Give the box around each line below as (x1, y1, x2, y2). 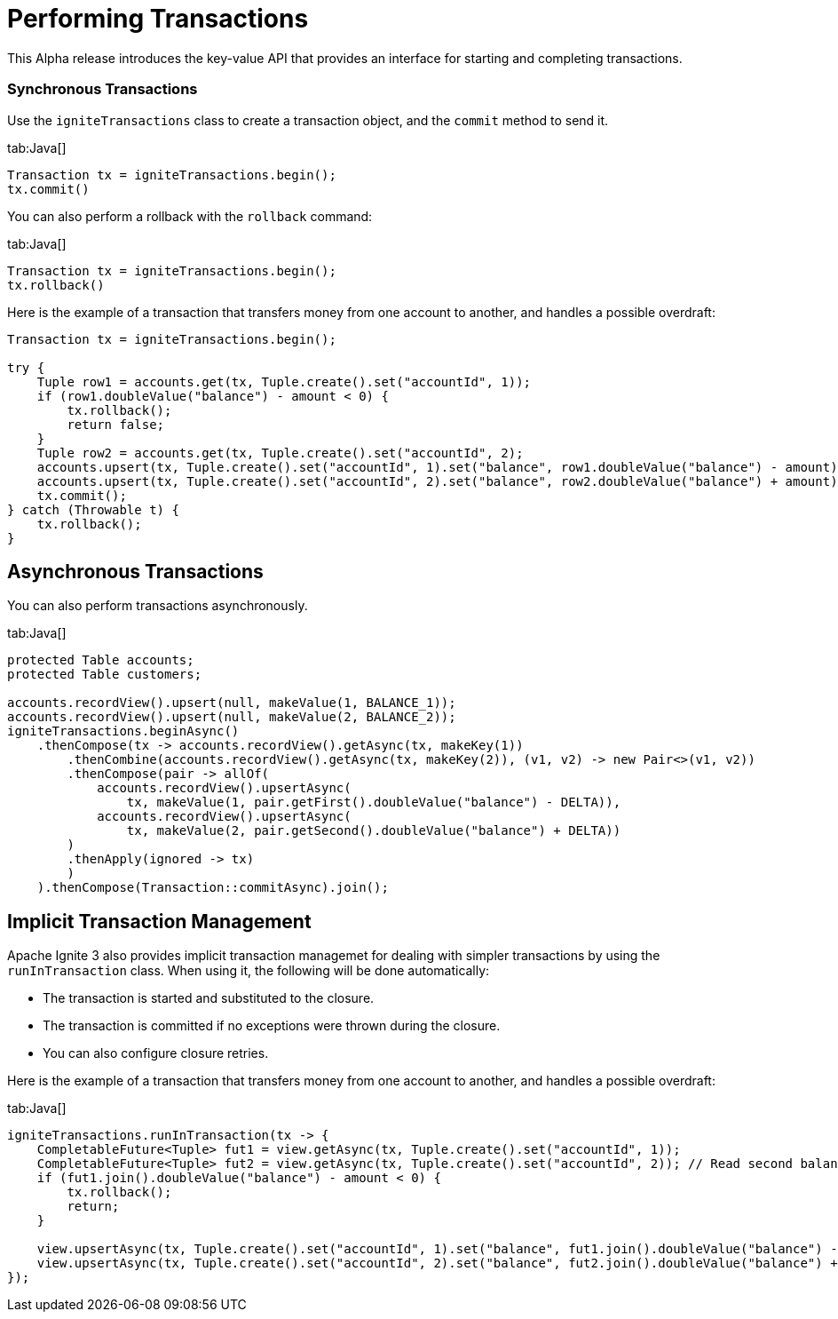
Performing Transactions (7, 4, 309, 34)
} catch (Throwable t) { (7, 502, 179, 517)
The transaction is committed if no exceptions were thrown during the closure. (43, 1018, 501, 1034)
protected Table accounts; (7, 653, 194, 668)
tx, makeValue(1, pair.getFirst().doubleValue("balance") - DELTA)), (126, 795, 621, 810)
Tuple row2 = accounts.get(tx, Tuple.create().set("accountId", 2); (36, 445, 524, 460)
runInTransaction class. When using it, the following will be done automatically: (7, 963, 490, 979)
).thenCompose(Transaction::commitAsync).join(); (36, 880, 389, 895)
